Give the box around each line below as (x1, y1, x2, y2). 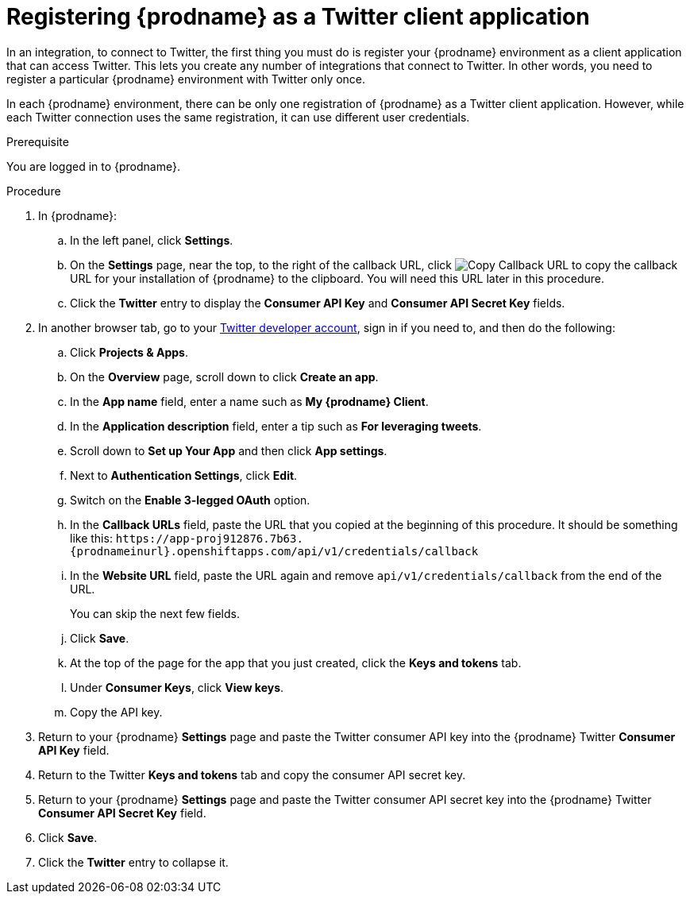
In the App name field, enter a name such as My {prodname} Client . (70, 394, 429, 408)
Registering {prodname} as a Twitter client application (6, 3, 590, 30)
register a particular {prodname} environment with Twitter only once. (6, 71, 366, 86)
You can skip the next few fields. (70, 606, 240, 620)
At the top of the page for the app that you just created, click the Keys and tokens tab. (70, 655, 522, 670)
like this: (70, 531, 113, 545)
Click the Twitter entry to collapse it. (38, 855, 229, 869)
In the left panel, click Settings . (70, 233, 233, 247)
